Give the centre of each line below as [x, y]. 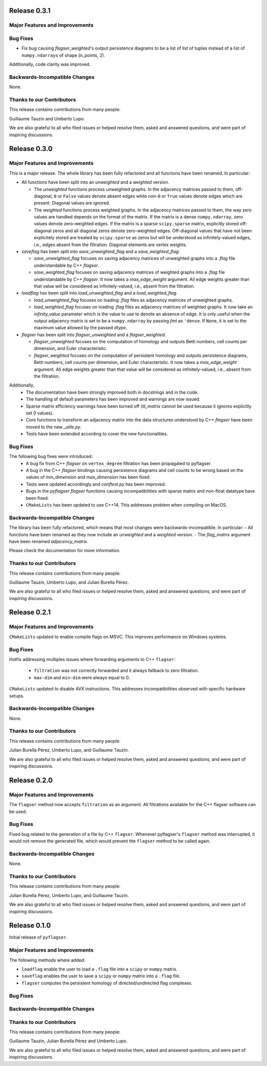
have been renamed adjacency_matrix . [49, 541]
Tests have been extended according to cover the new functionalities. [97, 434]
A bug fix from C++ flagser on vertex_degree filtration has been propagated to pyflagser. [119, 463]
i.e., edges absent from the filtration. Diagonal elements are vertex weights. [111, 245]
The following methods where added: [47, 960]
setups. [17, 696]
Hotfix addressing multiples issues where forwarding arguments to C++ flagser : [92, 659]
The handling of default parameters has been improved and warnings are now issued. [113, 399]
